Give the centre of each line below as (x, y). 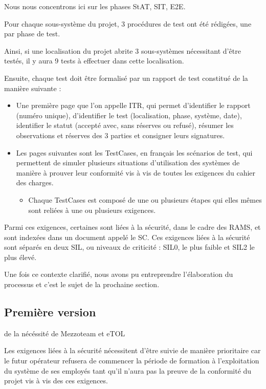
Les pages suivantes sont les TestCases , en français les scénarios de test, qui (134, 152)
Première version (50, 312)
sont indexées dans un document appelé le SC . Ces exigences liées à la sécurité (127, 237)
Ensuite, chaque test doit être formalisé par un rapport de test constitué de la (126, 78)
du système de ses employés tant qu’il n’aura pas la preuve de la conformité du (128, 370)
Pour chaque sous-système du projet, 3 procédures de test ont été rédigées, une (128, 23)
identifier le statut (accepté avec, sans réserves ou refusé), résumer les (125, 125)
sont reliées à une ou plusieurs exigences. (92, 210)
